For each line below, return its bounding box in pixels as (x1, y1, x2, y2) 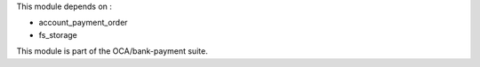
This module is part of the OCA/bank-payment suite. (16, 46, 208, 56)
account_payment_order (38, 18, 128, 28)
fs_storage (38, 29, 77, 40)
